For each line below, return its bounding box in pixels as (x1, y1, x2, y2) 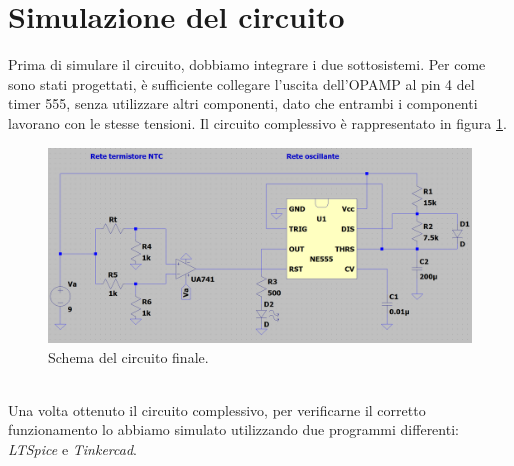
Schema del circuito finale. (48, 346, 209, 367)
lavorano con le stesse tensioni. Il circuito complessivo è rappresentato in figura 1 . (8, 112, 507, 133)
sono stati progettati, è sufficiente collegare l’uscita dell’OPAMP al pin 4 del (8, 73, 475, 94)
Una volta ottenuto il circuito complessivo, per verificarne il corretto (8, 399, 426, 420)
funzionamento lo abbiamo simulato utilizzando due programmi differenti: (8, 419, 459, 440)
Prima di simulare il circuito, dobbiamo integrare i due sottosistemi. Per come (8, 54, 486, 75)
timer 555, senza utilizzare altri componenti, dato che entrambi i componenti (8, 93, 478, 114)
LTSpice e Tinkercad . (8, 438, 137, 459)
